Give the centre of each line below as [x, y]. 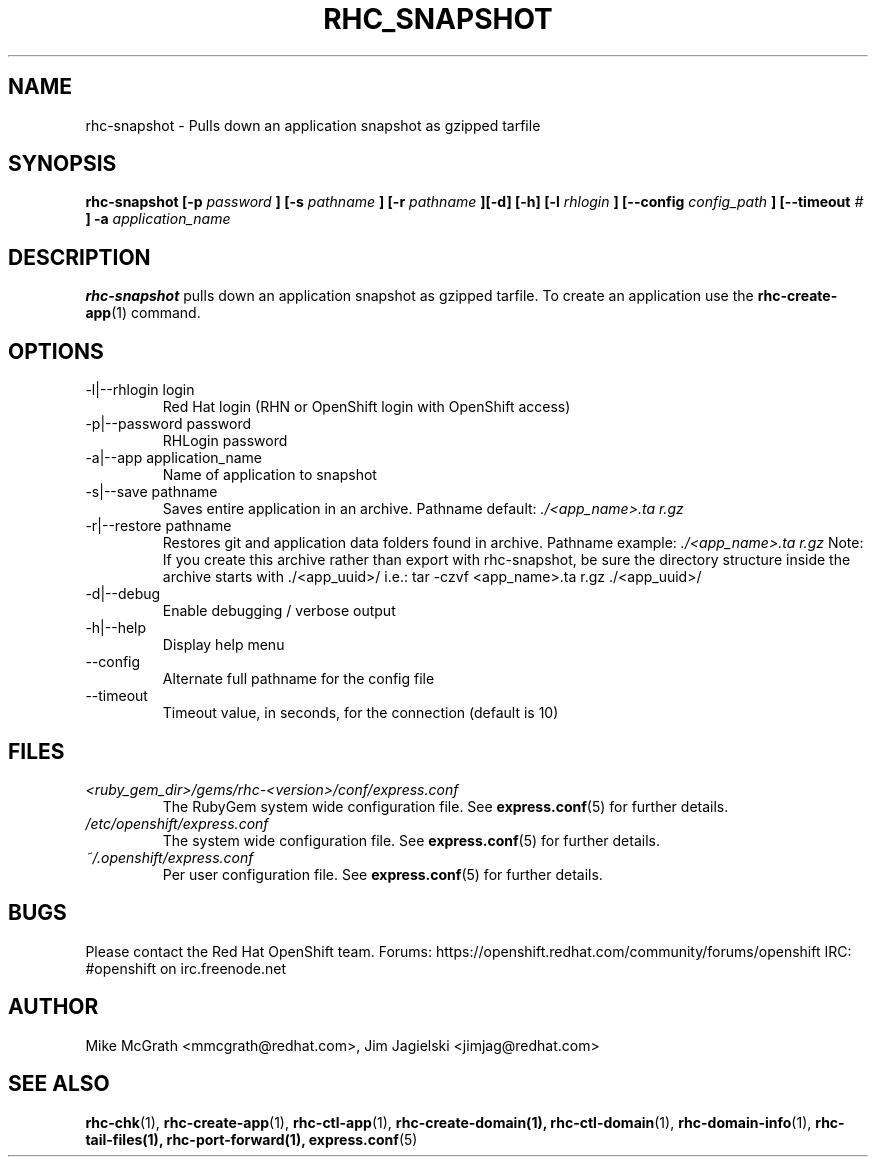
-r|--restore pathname [158, 526]
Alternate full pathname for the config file [298, 679]
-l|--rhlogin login [140, 390]
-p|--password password [168, 424]
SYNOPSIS [62, 164]
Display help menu [223, 645]
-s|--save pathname [151, 492]
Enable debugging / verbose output [279, 611]
